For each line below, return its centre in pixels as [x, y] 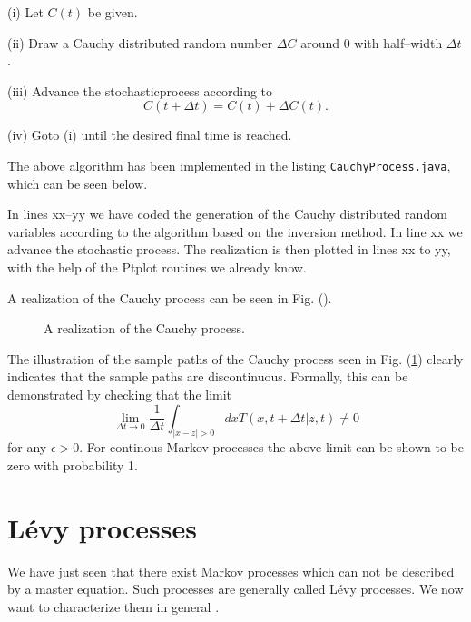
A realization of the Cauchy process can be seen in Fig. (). [170, 297]
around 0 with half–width [372, 42]
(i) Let [25, 12]
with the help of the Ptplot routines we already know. [157, 267]
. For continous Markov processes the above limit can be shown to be [272, 447]
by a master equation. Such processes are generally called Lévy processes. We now [235, 589]
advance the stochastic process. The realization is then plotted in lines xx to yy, [229, 249]
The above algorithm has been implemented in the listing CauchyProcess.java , [229, 165]
